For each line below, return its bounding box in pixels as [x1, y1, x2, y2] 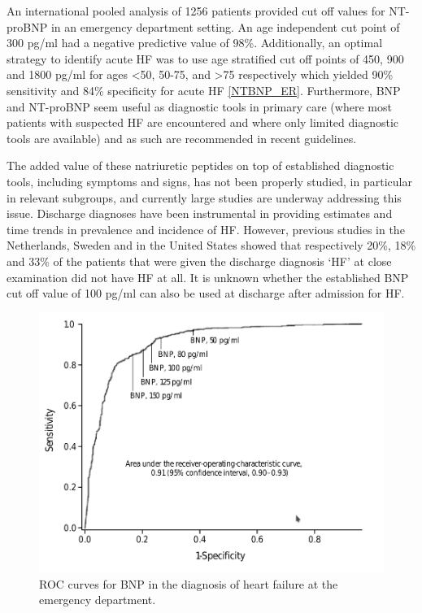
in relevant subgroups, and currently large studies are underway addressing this [7, 189, 402, 206]
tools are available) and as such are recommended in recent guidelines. [7, 129, 357, 146]
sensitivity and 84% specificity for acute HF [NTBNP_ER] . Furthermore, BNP [7, 81, 401, 98]
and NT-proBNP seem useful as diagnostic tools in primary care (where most [7, 98, 392, 115]
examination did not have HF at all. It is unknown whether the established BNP [7, 268, 409, 285]
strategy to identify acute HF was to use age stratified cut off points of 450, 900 [7, 50, 404, 67]
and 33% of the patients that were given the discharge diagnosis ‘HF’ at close [7, 252, 392, 269]
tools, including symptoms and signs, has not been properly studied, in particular [7, 172, 412, 189]
